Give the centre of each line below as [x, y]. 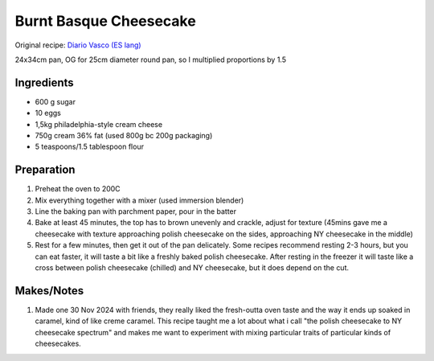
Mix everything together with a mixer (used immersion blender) [139, 200]
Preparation [45, 170]
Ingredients [44, 82]
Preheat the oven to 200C [78, 189]
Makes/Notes [49, 291]
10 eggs [48, 113]
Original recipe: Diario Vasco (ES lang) [78, 45]
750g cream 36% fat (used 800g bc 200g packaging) [124, 136]
